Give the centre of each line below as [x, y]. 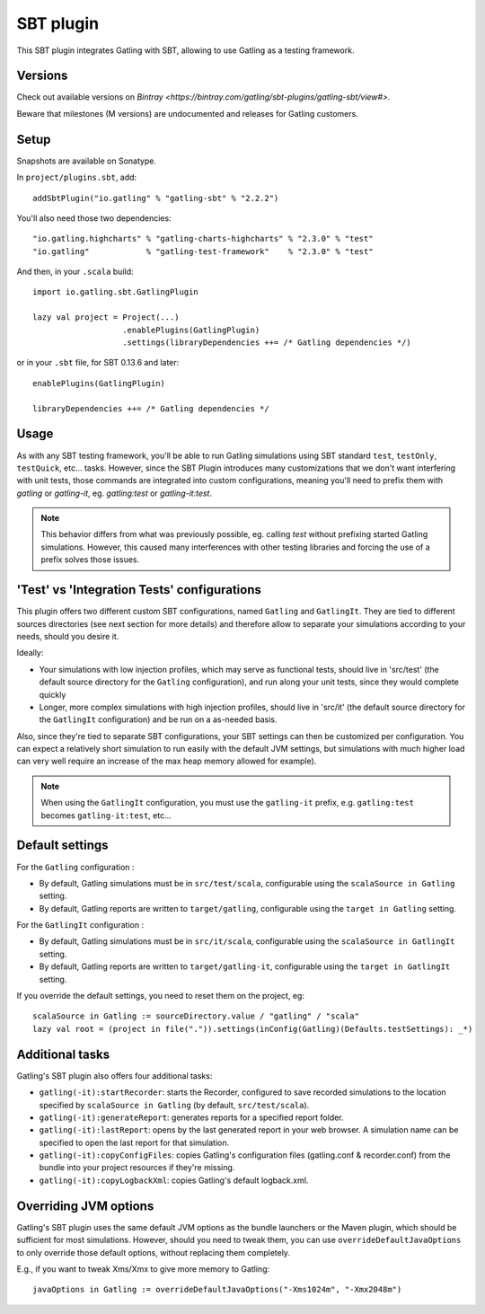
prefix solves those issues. [90, 560]
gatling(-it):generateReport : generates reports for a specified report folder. [192, 1117]
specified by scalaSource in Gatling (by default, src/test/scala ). [174, 1105]
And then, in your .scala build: [75, 272]
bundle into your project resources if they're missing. [137, 1168]
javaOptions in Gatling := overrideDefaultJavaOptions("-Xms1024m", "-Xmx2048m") [217, 1290]
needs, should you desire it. [68, 636]
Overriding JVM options [85, 1206]
